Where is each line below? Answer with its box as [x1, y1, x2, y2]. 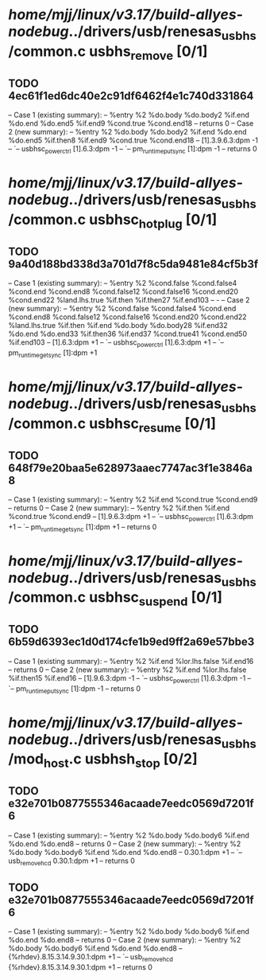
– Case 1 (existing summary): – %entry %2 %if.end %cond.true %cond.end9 [8, 494, 258, 504]
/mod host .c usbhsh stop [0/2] [8, 750, 199, 771]
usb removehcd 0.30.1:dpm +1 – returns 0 [8, 856, 135, 867]
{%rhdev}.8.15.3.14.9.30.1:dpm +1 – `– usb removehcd [8, 952, 173, 963]
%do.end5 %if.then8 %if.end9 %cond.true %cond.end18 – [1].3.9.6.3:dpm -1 [8, 135, 258, 145]
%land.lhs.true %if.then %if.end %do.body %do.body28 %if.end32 [8, 321, 228, 330]
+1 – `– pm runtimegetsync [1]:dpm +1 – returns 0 [8, 521, 157, 533]
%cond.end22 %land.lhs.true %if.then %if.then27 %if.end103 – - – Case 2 [8, 295, 250, 305]
